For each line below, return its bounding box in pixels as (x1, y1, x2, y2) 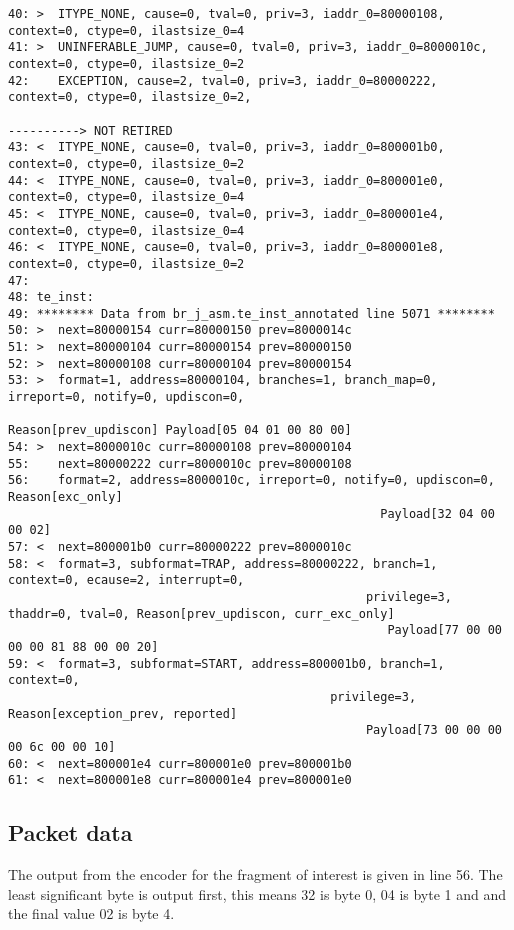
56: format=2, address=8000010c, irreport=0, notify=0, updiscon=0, (8, 473, 495, 488)
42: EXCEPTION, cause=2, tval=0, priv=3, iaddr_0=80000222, (8, 73, 438, 88)
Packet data (8, 817, 133, 848)
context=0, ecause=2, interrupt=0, (8, 573, 245, 588)
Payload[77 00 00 (387, 623, 502, 638)
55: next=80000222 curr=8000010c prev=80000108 (8, 456, 352, 471)
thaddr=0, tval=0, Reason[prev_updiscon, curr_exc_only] (8, 606, 395, 621)
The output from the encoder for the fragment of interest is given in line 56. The (8, 864, 503, 885)
